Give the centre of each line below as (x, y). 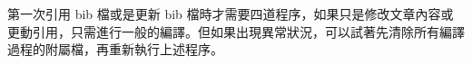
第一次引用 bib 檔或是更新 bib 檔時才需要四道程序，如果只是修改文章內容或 (231, 14)
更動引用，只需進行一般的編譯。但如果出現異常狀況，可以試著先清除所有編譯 (236, 31)
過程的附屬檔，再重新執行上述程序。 (115, 49)
